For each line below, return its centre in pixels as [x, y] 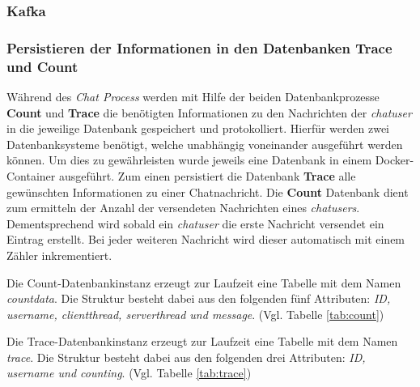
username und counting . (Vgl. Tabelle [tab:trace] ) [129, 373]
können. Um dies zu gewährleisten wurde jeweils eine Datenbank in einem [189, 160]
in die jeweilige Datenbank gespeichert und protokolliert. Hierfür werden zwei [198, 128]
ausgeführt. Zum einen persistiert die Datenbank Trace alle [207, 175]
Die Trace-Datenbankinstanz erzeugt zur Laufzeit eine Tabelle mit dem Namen [202, 341]
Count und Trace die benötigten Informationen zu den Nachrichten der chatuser [209, 112]
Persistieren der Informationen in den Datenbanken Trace [199, 47]
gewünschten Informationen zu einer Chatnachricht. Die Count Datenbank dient [208, 191]
